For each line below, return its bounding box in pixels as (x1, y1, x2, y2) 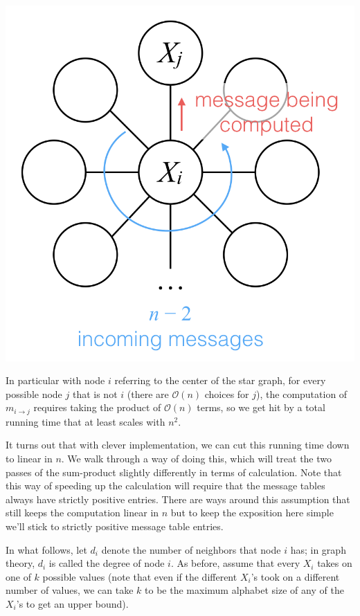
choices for (204, 386, 249, 401)
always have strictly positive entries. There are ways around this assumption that (6, 491, 350, 506)
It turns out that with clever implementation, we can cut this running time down (6, 437, 350, 452)
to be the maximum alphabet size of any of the (145, 583, 344, 597)
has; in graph (290, 542, 346, 556)
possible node (6, 386, 62, 401)
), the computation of (256, 386, 348, 401)
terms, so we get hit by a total (197, 400, 325, 415)
